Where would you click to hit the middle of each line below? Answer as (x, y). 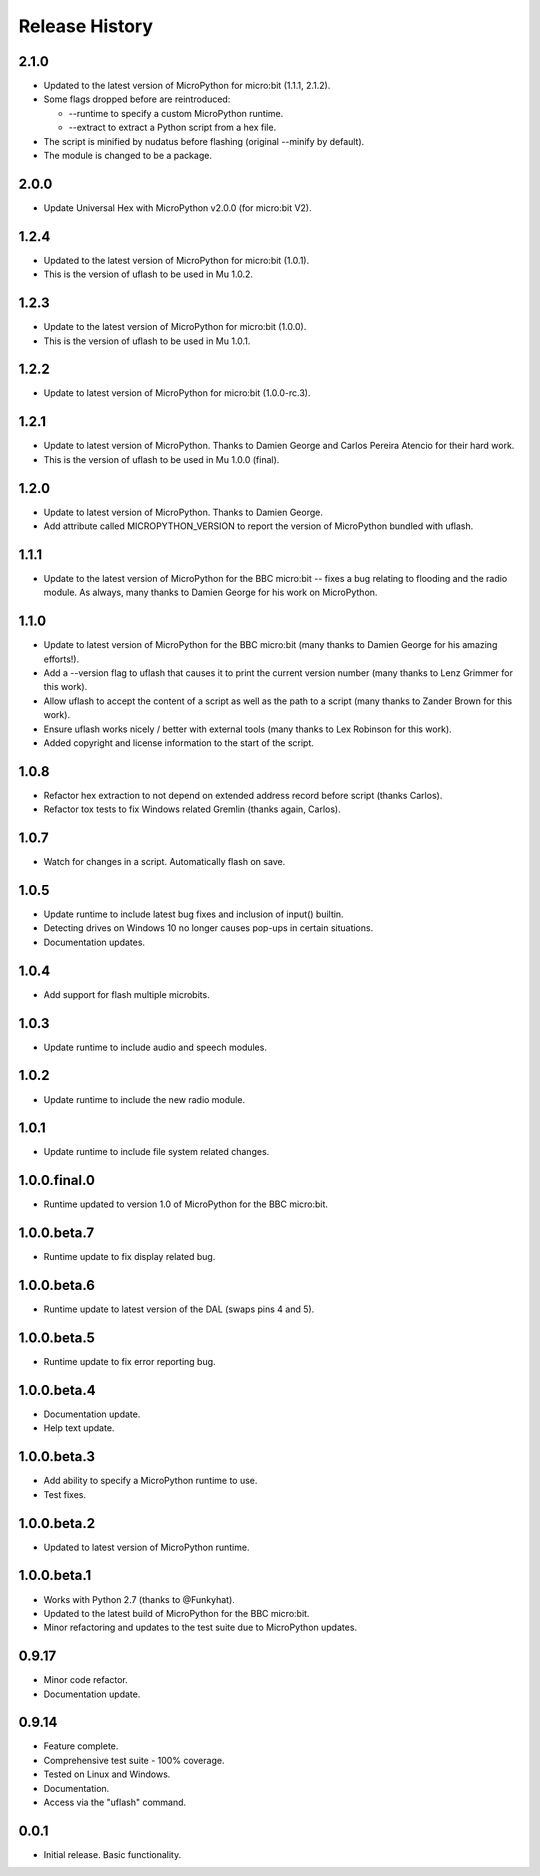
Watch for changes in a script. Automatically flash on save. (164, 862)
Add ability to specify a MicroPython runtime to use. (150, 1481)
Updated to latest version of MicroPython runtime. (146, 1547)
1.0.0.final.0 (56, 1180)
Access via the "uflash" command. (115, 1802)
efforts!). (61, 659)
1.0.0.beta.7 (56, 1233)
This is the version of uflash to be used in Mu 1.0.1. (147, 341)
